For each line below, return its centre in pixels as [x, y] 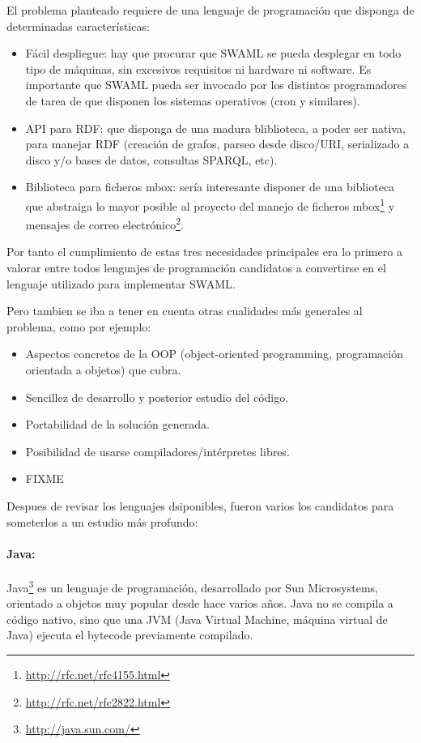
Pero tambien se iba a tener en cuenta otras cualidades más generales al [185, 311]
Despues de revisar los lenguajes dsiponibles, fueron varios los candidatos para [200, 505]
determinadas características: [78, 26]
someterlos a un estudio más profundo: [102, 521]
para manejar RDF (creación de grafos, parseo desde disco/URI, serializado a [217, 144]
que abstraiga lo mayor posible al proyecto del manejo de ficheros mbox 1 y [210, 204]
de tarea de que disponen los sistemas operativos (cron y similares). [193, 100]
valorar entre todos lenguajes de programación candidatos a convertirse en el [196, 268]
